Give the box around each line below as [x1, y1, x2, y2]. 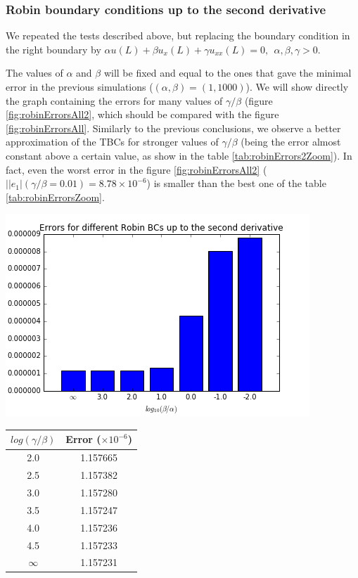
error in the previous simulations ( [6, 79, 153, 94]
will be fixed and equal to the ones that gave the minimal [103, 65, 352, 80]
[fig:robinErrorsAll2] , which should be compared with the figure [6, 107, 279, 122]
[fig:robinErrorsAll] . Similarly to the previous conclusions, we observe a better [6, 120, 341, 135]
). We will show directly [245, 79, 349, 94]
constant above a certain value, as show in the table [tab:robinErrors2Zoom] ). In [6, 148, 352, 162]
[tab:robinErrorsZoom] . [6, 189, 105, 204]
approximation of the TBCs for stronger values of [6, 134, 219, 149]
